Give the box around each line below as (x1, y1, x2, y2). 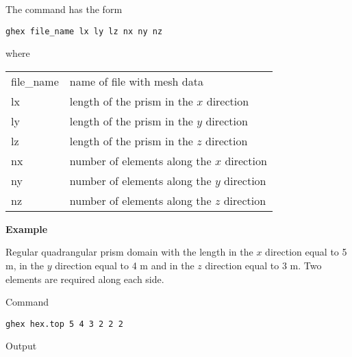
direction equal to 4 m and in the (55, 258, 194, 273)
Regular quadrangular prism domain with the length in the (5, 245, 253, 259)
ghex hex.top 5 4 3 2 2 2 (5, 319, 123, 329)
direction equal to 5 (265, 245, 347, 259)
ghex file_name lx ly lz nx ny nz (5, 26, 163, 36)
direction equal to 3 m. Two (205, 258, 322, 273)
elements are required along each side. (5, 271, 164, 286)
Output (5, 338, 37, 353)
